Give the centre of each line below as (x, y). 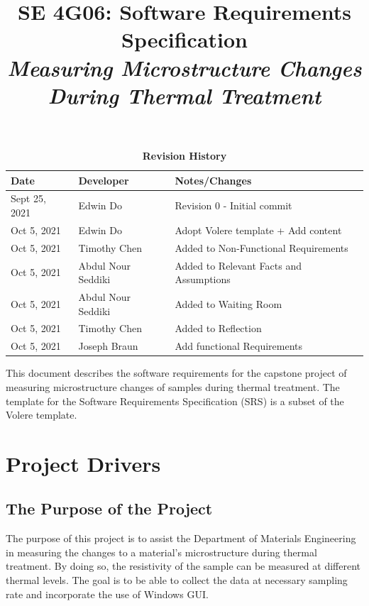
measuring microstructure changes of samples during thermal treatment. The (173, 386)
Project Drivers (83, 463)
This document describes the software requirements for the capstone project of (176, 373)
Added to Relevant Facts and (238, 265)
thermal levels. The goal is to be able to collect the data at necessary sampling (177, 580)
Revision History (184, 155)
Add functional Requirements (239, 346)
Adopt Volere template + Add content (258, 230)
